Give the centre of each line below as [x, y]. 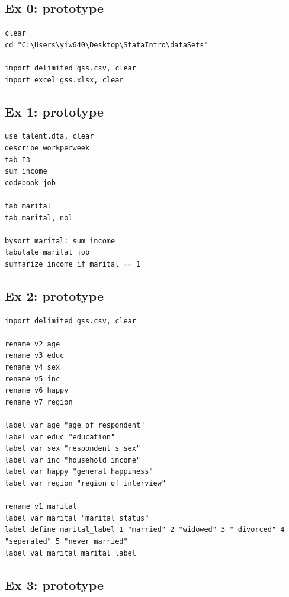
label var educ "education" [60, 437]
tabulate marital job [47, 253]
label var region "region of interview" [86, 484]
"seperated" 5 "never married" [66, 541]
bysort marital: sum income [60, 241]
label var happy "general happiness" [79, 472]
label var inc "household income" [73, 460]
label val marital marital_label [70, 553]
